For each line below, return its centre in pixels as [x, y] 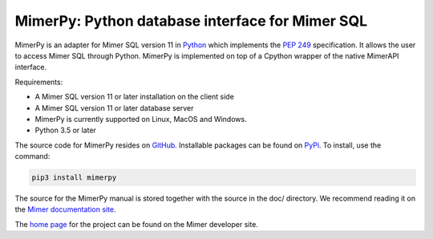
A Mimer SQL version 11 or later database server [114, 107]
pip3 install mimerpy [74, 178]
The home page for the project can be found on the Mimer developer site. [136, 224]
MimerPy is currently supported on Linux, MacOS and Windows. [141, 119]
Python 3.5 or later [65, 130]
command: [32, 156]
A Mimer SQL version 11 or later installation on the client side [134, 97]
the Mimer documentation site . [65, 209]
